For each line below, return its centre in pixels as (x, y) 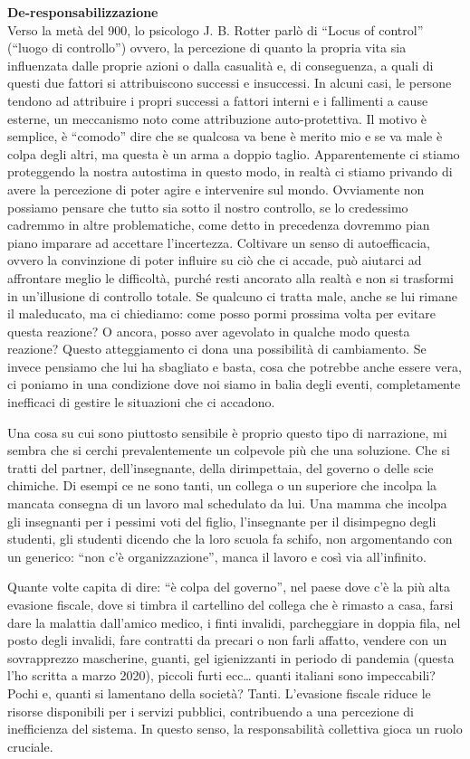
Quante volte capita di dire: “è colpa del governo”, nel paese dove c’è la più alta (229, 587)
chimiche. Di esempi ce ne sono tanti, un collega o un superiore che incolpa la (222, 485)
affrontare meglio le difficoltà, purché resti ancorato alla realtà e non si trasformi (230, 277)
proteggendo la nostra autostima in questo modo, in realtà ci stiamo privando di (230, 171)
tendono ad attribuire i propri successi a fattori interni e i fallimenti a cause (218, 100)
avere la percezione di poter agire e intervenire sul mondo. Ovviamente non (216, 189)
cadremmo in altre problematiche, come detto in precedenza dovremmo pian (219, 225)
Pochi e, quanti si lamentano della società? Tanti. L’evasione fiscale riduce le (219, 693)
